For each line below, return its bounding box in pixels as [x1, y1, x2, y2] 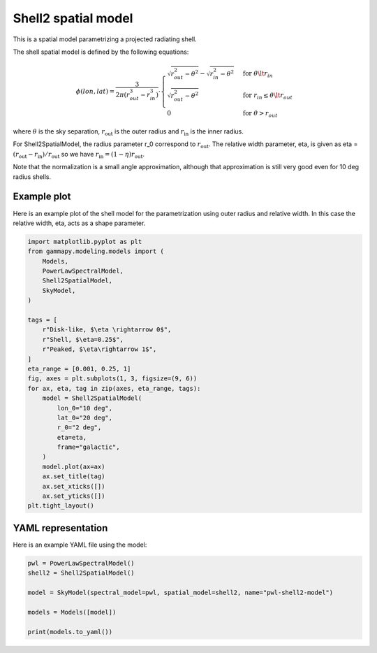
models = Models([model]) [27, 608, 117, 616]
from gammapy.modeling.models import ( [27, 247, 164, 255]
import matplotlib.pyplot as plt [27, 238, 142, 245]
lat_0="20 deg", [57, 413, 113, 422]
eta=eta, [57, 433, 87, 441]
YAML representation [13, 522, 108, 534]
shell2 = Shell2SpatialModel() [27, 569, 135, 577]
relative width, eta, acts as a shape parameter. [13, 219, 146, 227]
